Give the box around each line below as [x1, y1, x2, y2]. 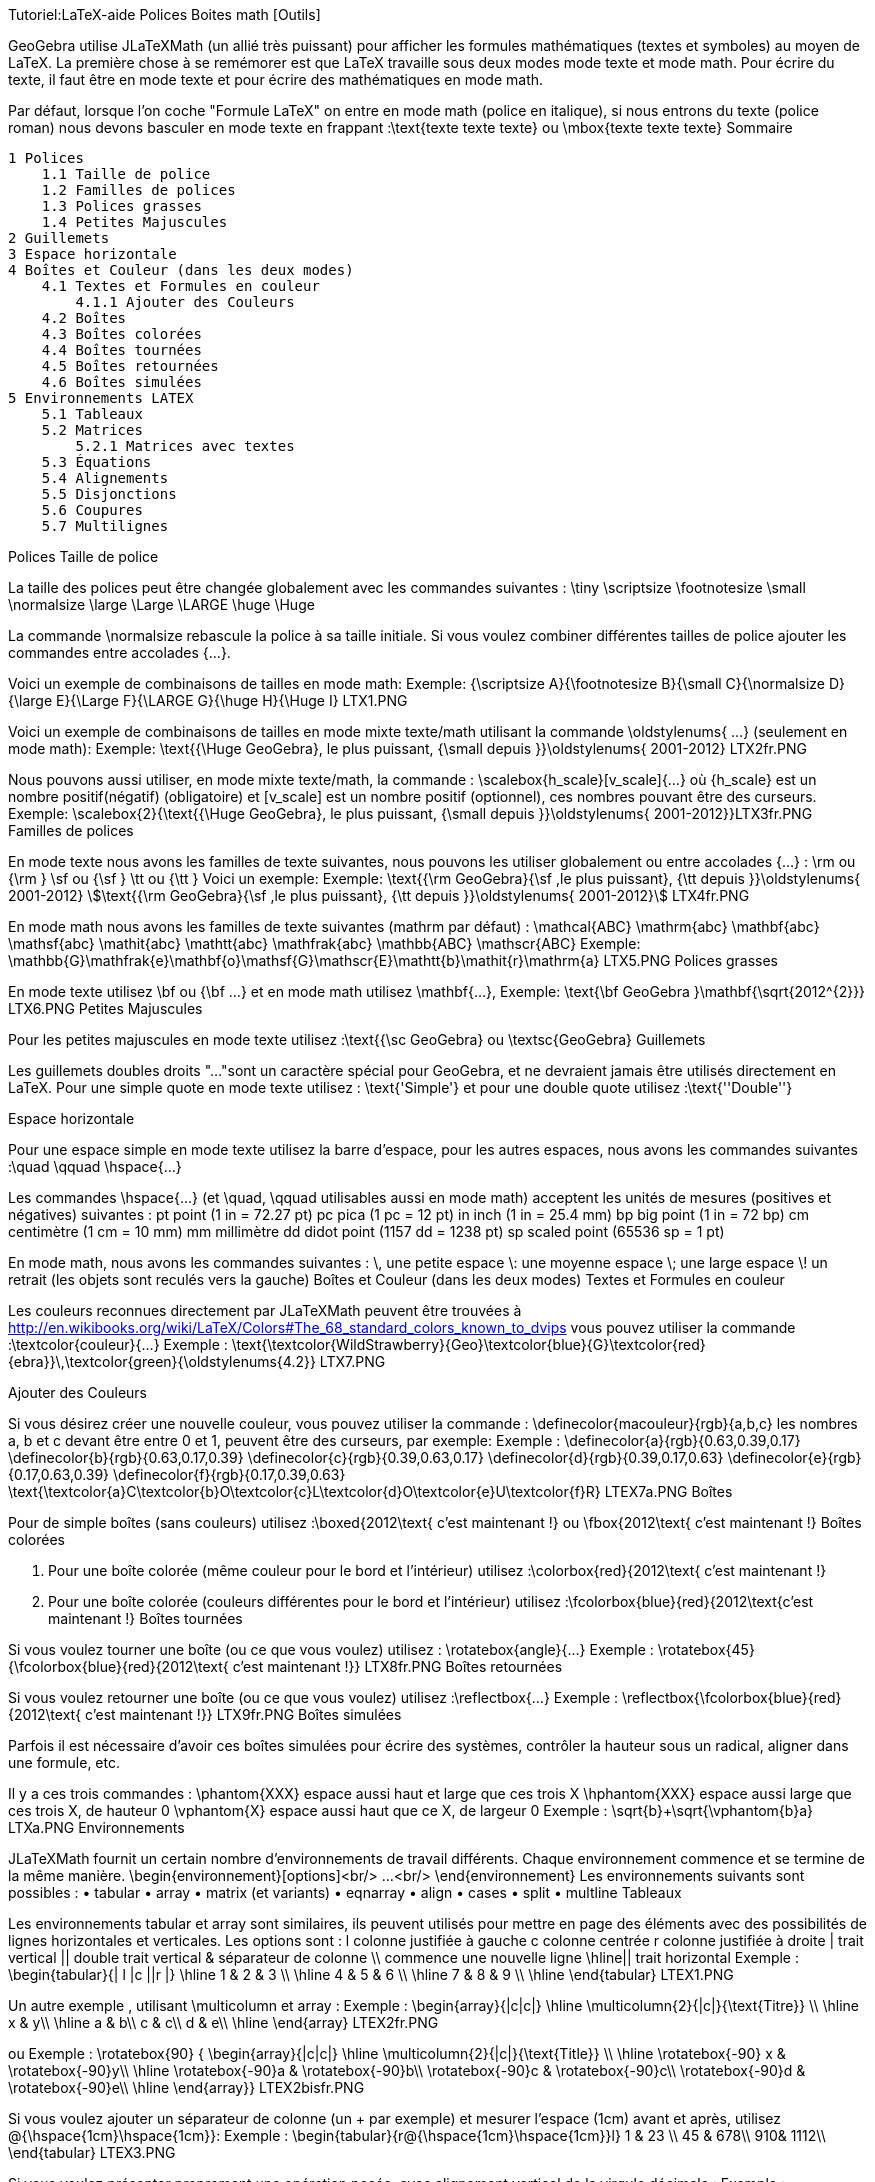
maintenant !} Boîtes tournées [48, 1610, 243, 1627]
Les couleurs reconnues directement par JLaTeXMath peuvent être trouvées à [8, 1302, 522, 1319]
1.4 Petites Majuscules [41, 214, 228, 230]
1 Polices [8, 150, 84, 166]
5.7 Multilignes [41, 518, 169, 534]
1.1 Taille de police [41, 166, 211, 182]
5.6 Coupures [41, 502, 143, 518]
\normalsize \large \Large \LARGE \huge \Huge [8, 596, 315, 613]
